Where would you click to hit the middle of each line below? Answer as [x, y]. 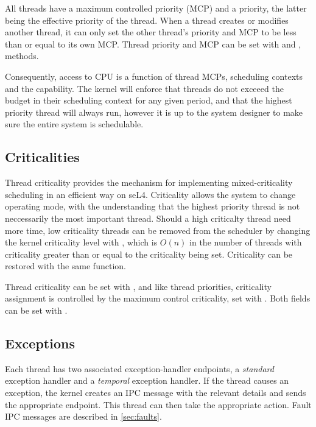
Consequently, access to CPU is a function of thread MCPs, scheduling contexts [154, 76]
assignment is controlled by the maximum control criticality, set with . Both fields [158, 298]
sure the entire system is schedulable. [74, 124]
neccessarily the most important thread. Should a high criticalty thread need [148, 218]
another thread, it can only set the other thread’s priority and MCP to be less [151, 32]
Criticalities [42, 157]
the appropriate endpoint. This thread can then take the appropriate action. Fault [158, 404]
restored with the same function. [65, 266]
